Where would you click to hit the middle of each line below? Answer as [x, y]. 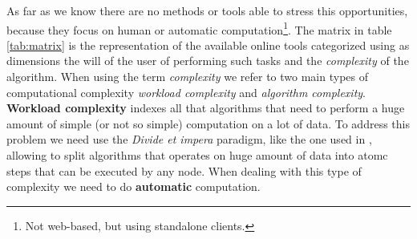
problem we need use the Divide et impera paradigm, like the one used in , [189, 139]
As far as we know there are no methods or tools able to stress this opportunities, [207, 10]
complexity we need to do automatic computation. [134, 186]
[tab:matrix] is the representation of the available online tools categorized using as [208, 45]
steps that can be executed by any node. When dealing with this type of [184, 170]
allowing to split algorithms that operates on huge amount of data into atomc [197, 155]
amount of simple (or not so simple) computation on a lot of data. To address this [208, 123]
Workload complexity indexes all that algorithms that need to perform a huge [206, 108]
